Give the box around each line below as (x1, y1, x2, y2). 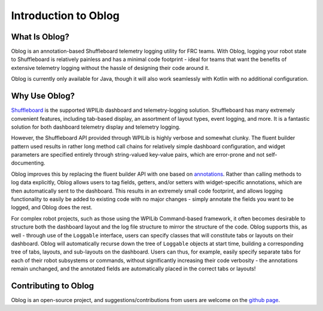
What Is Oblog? (11, 32, 70, 42)
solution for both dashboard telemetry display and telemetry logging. (11, 123, 181, 130)
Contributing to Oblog (11, 280, 95, 291)
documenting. (11, 159, 45, 167)
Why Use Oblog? (11, 91, 75, 101)
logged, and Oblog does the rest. (11, 204, 93, 211)
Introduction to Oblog (11, 9, 120, 22)
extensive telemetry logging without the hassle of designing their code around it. (11, 64, 210, 71)
